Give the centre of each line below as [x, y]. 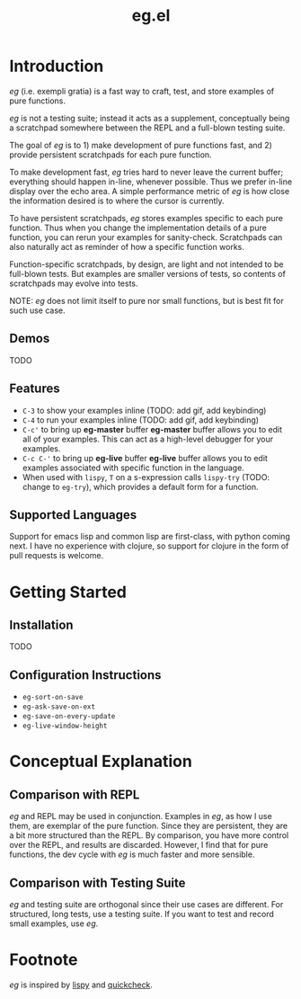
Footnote [44, 960]
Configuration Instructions [85, 675]
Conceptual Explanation [101, 762]
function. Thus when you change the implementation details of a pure [138, 227]
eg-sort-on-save [53, 698]
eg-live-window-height [65, 726]
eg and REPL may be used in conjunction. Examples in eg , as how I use [141, 816]
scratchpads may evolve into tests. [74, 283]
